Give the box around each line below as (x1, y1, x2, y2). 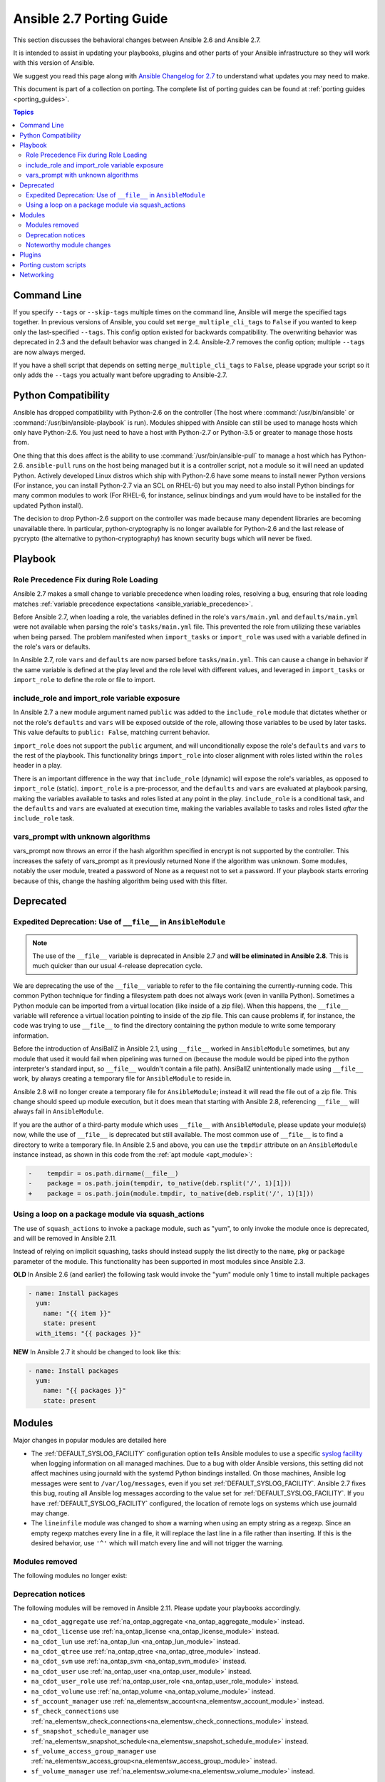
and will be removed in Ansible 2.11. (13, 1234, 117, 1242)
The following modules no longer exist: (13, 1572, 128, 1580)
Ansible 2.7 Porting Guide (13, 11, 168, 26)
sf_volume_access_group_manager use (31, 1746, 157, 1755)
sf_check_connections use (31, 1707, 119, 1716)
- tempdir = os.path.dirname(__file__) (28, 1170, 179, 1178)
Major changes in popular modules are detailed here (13, 1436, 167, 1445)
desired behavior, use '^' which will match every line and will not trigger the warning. (31, 1539, 284, 1547)
